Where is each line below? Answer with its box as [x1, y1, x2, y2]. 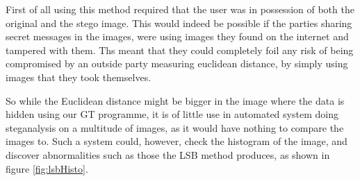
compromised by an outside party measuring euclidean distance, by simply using [6, 56, 348, 71]
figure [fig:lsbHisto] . [6, 161, 88, 175]
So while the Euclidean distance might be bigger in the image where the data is [6, 93, 345, 107]
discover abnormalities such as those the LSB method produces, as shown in [6, 147, 330, 162]
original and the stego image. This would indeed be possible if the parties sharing [6, 15, 352, 30]
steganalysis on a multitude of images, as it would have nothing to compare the [6, 120, 344, 135]
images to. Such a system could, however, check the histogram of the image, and [6, 134, 347, 148]
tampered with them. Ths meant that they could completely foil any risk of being [6, 42, 354, 57]
